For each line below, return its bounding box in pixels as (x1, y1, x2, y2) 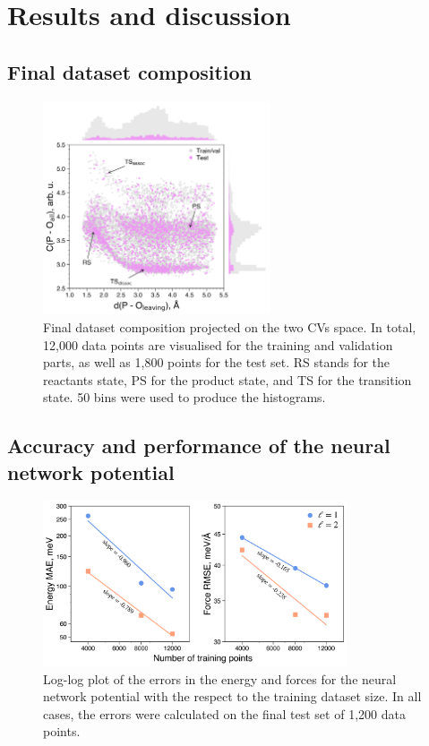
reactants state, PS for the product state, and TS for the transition (43, 370, 412, 389)
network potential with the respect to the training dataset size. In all (43, 687, 422, 706)
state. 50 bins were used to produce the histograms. (43, 388, 326, 407)
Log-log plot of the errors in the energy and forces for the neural (43, 669, 397, 688)
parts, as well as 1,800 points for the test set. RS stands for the (43, 353, 390, 372)
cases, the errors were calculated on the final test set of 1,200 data (43, 704, 406, 723)
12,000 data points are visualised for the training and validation (43, 335, 393, 354)
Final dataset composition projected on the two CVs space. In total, (43, 317, 416, 336)
